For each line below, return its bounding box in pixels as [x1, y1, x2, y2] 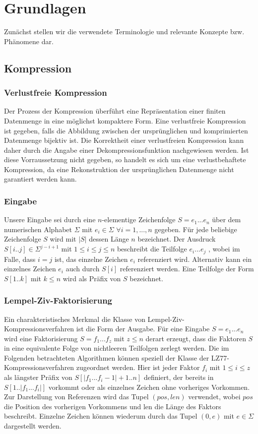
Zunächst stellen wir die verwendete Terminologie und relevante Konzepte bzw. [4, 26, 245, 37]
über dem [212, 214, 241, 225]
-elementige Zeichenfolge [102, 214, 176, 225]
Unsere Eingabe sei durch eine [4, 214, 96, 225]
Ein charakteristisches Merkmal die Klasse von [4, 313, 145, 324]
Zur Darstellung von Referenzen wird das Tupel [4, 391, 149, 402]
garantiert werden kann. [4, 174, 77, 184]
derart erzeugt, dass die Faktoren [145, 333, 246, 343]
